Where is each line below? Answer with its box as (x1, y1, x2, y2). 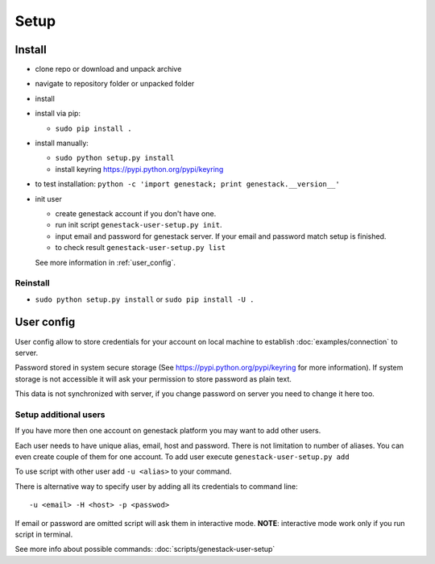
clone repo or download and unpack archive (35, 65, 182, 74)
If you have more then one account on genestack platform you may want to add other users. (14, 426, 321, 436)
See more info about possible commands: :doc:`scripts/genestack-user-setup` (14, 545, 275, 554)
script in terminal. (14, 529, 73, 540)
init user (35, 194, 62, 203)
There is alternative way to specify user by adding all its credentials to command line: (14, 481, 298, 491)
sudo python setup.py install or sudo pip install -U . (35, 295, 255, 304)
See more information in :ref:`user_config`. (35, 257, 176, 267)
